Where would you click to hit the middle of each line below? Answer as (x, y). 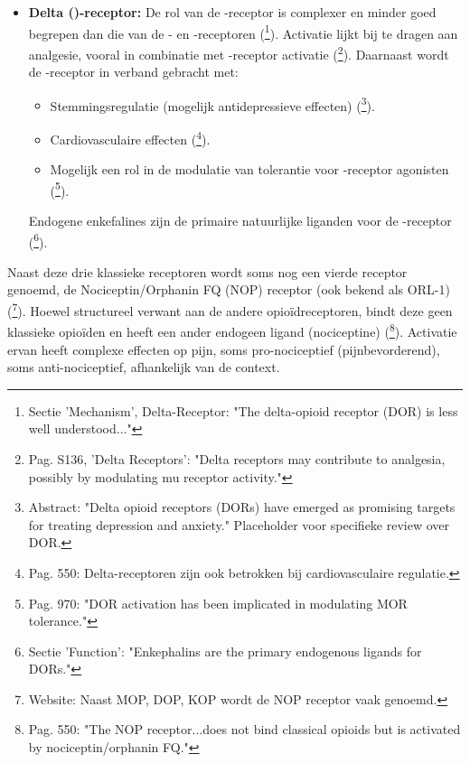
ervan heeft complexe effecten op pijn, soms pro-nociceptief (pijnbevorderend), (224, 349)
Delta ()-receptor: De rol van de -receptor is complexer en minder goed (232, 12)
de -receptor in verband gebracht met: (133, 72)
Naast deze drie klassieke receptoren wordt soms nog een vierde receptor (207, 271)
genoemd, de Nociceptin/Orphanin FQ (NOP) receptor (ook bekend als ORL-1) (229, 289)
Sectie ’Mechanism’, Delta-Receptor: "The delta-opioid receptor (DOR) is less (243, 410)
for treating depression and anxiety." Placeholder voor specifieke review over (239, 524)
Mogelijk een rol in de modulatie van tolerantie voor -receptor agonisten (249, 169)
